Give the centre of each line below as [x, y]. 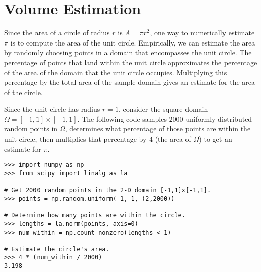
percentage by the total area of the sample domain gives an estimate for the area [129, 82]
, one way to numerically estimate [202, 33]
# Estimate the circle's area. [57, 249]
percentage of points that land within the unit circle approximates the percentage [131, 62]
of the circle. [23, 92]
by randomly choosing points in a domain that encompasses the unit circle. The [128, 52]
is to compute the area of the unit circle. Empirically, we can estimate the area [133, 42]
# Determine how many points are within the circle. [95, 216]
